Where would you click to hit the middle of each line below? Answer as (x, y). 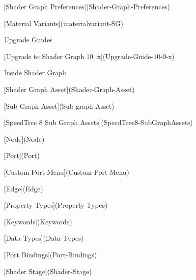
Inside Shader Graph (35, 73)
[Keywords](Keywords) (38, 221)
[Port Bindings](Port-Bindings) (51, 254)
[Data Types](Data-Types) (44, 238)
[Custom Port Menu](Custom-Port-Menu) (67, 171)
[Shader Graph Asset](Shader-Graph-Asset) (69, 89)
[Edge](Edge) (24, 188)
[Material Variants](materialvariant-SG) (64, 23)
